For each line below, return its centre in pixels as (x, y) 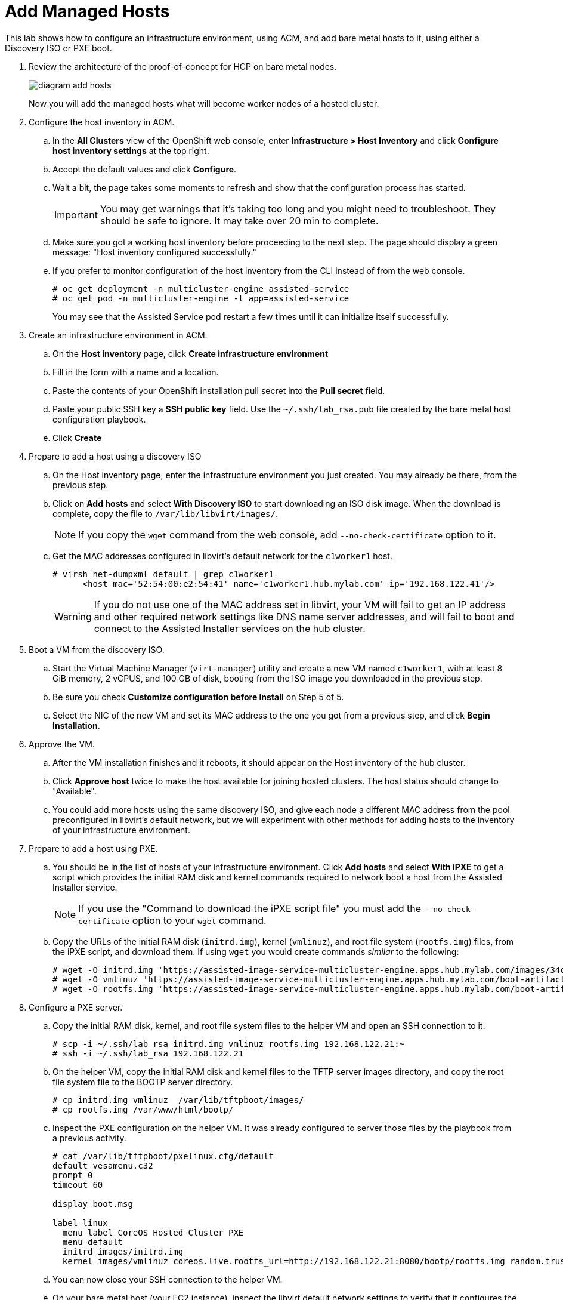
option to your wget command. (199, 920)
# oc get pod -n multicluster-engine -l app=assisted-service (201, 298)
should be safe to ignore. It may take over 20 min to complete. (239, 221)
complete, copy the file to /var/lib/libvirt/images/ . (165, 513)
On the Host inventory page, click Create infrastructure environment (191, 353)
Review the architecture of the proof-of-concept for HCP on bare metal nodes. (183, 66)
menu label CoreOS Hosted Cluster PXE (153, 1232)
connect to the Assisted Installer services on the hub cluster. (230, 628)
